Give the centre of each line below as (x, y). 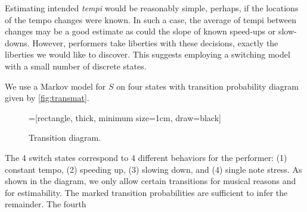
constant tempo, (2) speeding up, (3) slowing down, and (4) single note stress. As (153, 169)
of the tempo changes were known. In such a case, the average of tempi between (151, 19)
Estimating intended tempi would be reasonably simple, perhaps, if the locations (152, 8)
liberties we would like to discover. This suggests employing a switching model (148, 54)
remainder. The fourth (46, 204)
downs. (17, 42)
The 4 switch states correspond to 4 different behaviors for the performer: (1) (146, 157)
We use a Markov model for (55, 86)
